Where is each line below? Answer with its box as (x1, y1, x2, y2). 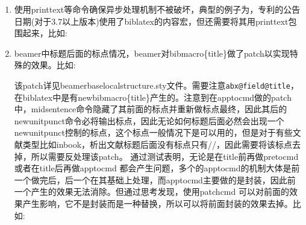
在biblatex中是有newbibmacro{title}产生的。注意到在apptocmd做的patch (14, 90, 292, 103)
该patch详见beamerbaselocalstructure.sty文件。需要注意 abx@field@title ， (14, 78, 299, 91)
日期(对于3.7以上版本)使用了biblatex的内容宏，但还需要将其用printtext (14, 14, 289, 27)
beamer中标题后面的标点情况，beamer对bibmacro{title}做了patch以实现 (14, 46, 290, 59)
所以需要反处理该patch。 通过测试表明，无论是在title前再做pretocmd (31, 150, 299, 162)
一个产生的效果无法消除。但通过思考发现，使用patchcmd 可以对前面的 (14, 185, 289, 198)
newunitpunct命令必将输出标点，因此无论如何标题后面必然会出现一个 (14, 114, 284, 127)
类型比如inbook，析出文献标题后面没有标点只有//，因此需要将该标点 (22, 138, 293, 150)
